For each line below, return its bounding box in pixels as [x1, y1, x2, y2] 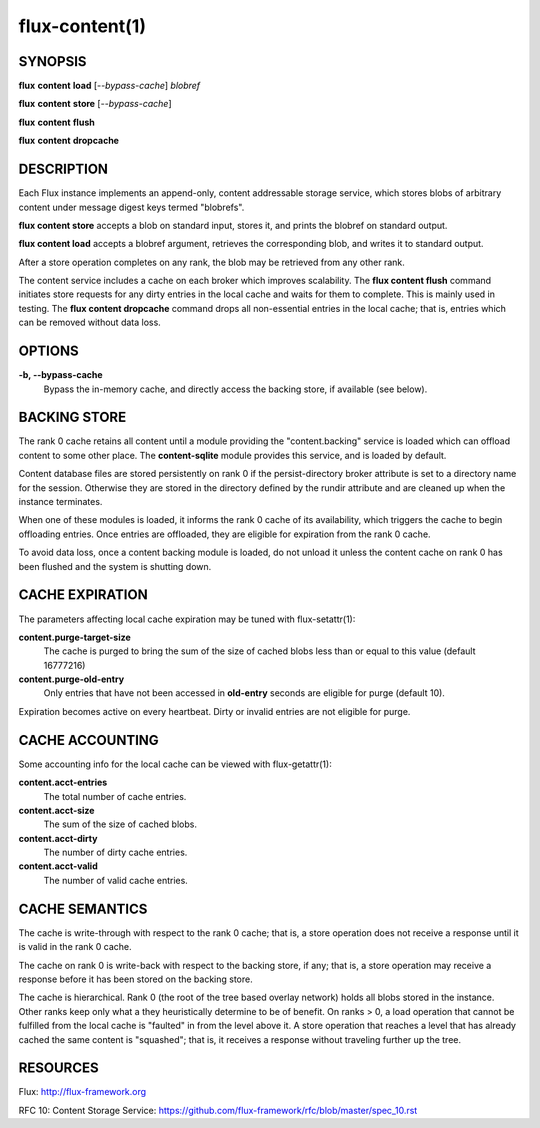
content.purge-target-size [18, 631, 132, 643]
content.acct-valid [18, 860, 99, 872]
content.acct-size [18, 804, 95, 816]
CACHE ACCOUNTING [18, 731, 159, 749]
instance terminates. [18, 496, 103, 508]
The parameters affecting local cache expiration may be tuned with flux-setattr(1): [18, 613, 356, 625]
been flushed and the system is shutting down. [18, 560, 212, 572]
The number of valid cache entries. [43, 874, 189, 886]
